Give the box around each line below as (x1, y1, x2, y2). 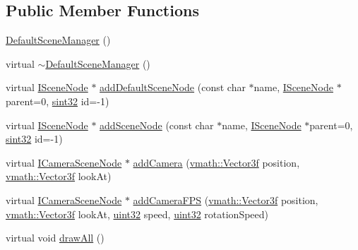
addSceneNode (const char (100, 117, 214, 132)
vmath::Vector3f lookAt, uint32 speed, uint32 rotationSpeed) (6, 206, 269, 221)
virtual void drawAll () (6, 230, 105, 245)
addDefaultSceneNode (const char (100, 80, 246, 95)
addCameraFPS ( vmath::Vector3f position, (133, 192, 318, 207)
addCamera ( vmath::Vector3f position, (133, 155, 300, 169)
